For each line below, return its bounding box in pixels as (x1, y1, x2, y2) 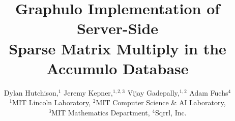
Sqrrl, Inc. (155, 107, 187, 117)
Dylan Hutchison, (4, 87, 58, 98)
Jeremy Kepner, (64, 87, 113, 98)
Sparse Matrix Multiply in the (9, 38, 226, 58)
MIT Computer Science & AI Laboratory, (96, 97, 226, 108)
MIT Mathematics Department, (51, 107, 150, 117)
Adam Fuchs (189, 87, 228, 98)
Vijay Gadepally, (127, 87, 180, 98)
